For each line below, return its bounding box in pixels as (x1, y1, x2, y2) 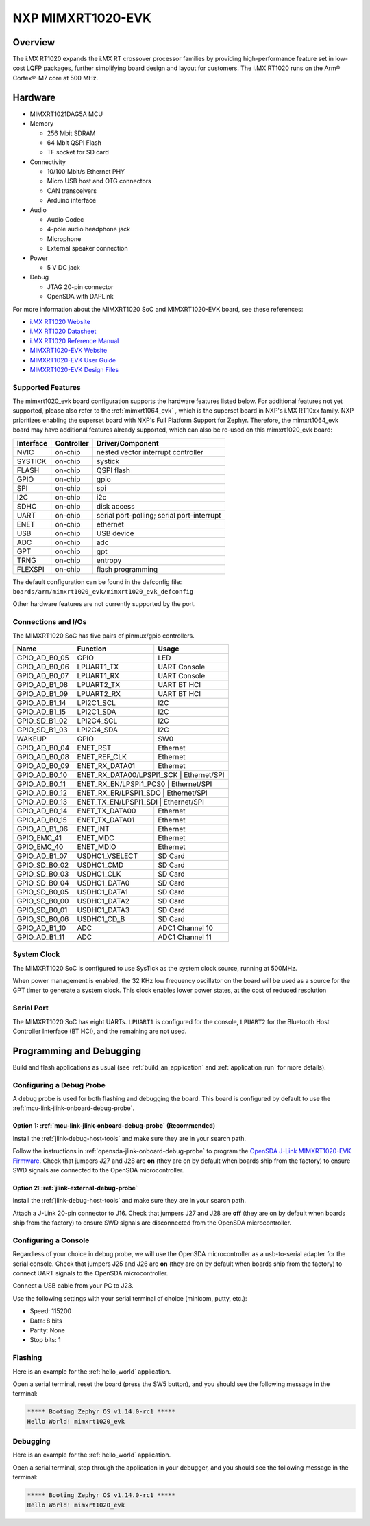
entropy (96, 555, 122, 565)
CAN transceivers (47, 186, 97, 195)
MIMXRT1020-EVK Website (29, 347, 108, 355)
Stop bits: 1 (29, 1336, 61, 1344)
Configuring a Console (12, 1236, 90, 1245)
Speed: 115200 (29, 1307, 72, 1315)
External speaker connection (47, 244, 128, 253)
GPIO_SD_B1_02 (16, 716, 68, 726)
